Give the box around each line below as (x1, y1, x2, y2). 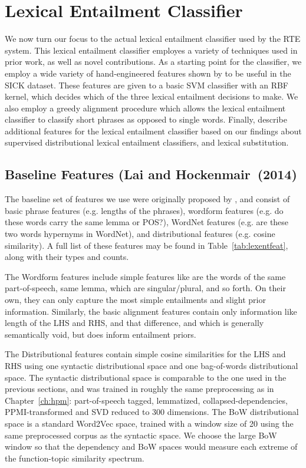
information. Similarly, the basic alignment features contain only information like (5, 305, 297, 317)
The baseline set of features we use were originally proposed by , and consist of (5, 193, 290, 205)
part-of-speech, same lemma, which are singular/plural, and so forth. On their (5, 282, 286, 294)
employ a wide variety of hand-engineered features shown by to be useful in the (5, 67, 291, 79)
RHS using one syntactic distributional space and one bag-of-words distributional (5, 359, 298, 371)
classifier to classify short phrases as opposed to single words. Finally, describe (5, 113, 287, 126)
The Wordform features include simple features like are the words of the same (5, 270, 286, 282)
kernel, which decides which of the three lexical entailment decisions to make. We (5, 90, 298, 103)
